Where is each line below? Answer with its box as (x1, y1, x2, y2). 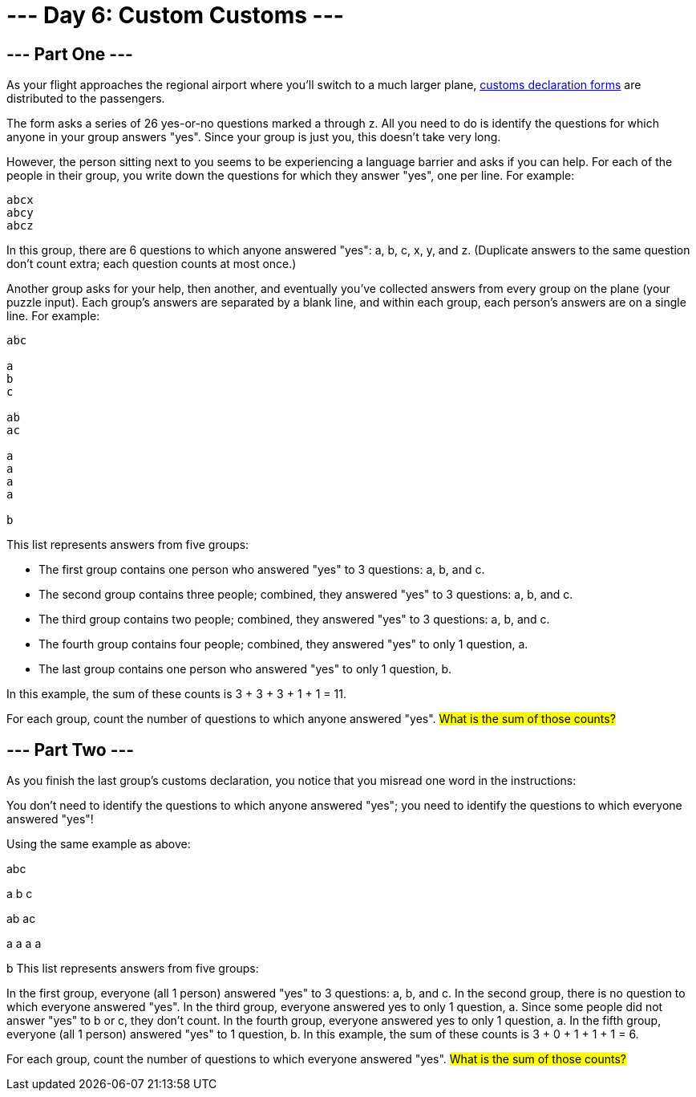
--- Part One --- (6, 43, 133, 64)
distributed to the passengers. (6, 91, 165, 106)
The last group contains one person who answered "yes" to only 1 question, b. (38, 662, 452, 676)
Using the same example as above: (6, 837, 191, 851)
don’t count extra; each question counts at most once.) (6, 257, 297, 271)
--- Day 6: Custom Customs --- (6, 2, 344, 29)
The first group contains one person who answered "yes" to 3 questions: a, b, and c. (38, 563, 485, 577)
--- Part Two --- (6, 739, 135, 760)
